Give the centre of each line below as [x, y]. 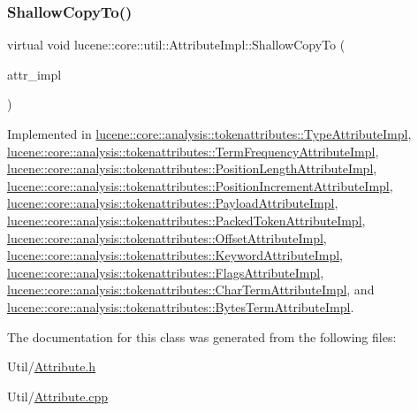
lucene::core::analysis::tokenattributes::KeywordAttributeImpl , [175, 255]
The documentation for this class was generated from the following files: [202, 336]
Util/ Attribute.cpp [58, 396]
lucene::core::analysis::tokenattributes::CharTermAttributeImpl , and [191, 290]
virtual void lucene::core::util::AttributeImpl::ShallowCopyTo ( [176, 45]
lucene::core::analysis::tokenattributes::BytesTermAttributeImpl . [181, 306]
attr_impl [34, 74]
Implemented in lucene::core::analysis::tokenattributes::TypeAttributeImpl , [209, 134]
